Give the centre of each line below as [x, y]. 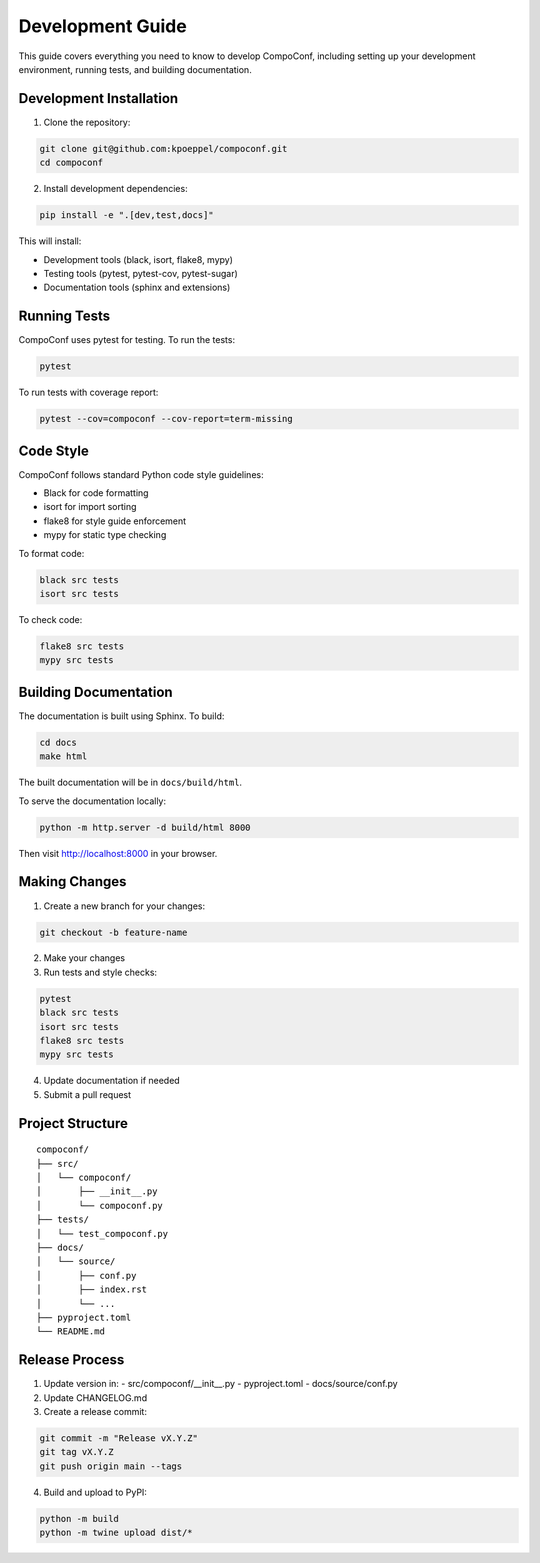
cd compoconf [71, 163]
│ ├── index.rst [92, 1289]
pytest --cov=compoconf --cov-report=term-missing [166, 419]
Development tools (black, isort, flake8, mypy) [138, 259]
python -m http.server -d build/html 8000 [145, 827]
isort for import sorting [90, 507]
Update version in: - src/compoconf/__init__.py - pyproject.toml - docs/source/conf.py [221, 1384]
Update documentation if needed [111, 1081]
